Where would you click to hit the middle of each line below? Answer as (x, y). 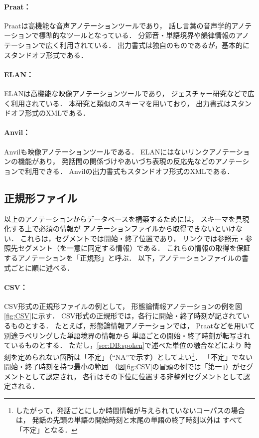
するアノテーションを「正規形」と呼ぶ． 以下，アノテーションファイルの (123, 257)
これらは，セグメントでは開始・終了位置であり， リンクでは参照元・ (133, 238)
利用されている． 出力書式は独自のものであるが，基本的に (154, 45)
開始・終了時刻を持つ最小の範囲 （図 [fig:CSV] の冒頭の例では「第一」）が (122, 366)
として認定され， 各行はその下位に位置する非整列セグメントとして (134, 376)
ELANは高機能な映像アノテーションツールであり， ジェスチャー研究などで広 (129, 93)
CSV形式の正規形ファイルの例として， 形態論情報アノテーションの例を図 (123, 306)
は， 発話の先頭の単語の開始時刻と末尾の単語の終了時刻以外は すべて (129, 420)
